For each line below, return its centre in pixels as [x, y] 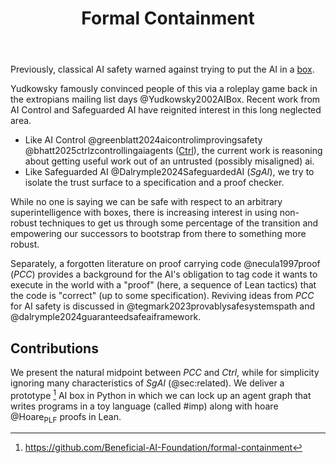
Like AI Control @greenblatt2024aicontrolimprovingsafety [143, 140]
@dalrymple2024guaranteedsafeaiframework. [106, 317]
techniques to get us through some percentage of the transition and [179, 223]
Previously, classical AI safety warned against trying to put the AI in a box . [162, 69]
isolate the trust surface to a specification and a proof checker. [154, 183]
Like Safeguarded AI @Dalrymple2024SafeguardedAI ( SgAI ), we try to [169, 172]
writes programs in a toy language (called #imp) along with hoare [144, 406]
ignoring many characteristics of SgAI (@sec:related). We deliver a [147, 383]
